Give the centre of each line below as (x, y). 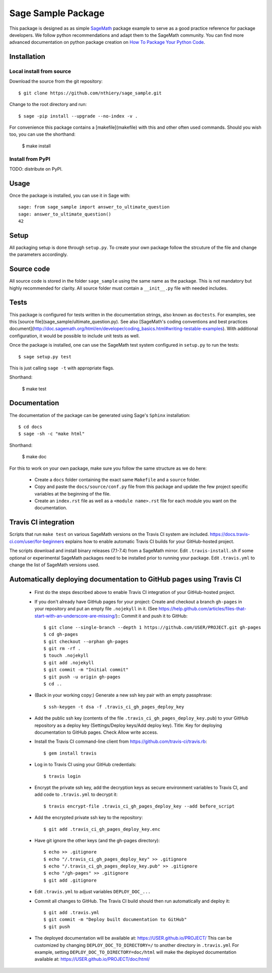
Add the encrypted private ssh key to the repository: (89, 818)
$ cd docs (30, 427)
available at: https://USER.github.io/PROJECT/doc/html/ (92, 959)
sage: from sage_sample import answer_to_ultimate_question (94, 207)
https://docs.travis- (230, 534)
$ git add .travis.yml (72, 913)
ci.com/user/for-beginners (37, 541)
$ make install (36, 146)
